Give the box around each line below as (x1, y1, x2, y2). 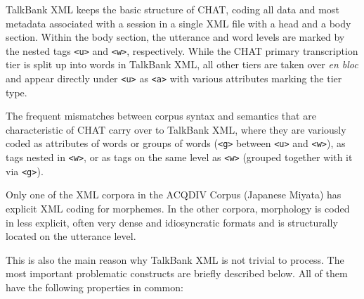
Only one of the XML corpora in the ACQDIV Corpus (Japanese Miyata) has (6, 187, 342, 202)
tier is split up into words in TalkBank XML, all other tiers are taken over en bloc (6, 57, 358, 72)
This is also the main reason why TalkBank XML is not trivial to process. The (6, 252, 344, 267)
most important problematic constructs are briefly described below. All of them (6, 266, 348, 281)
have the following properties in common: (6, 280, 183, 294)
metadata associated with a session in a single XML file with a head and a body (6, 15, 351, 30)
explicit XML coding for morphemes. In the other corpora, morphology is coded (6, 201, 350, 216)
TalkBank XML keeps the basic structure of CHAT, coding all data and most (6, 2, 339, 16)
